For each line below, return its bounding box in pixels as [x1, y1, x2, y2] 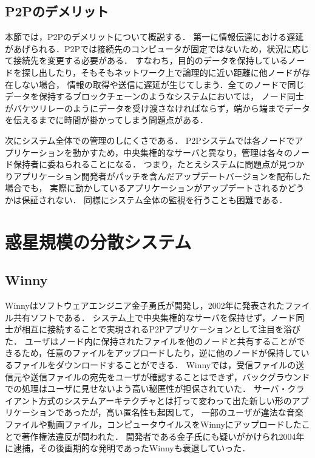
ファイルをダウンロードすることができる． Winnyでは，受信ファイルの [13, 359, 296, 371]
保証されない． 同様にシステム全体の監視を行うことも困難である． [21, 193, 288, 206]
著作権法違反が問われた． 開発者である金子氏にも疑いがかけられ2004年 [21, 429, 305, 442]
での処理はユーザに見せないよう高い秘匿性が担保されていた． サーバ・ [5, 382, 288, 395]
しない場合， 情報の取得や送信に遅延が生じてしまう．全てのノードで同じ [13, 78, 305, 90]
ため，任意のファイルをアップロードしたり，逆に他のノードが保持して [21, 346, 301, 359]
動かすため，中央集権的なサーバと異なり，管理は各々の [72, 146, 293, 158]
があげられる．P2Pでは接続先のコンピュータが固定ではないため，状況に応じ [5, 42, 310, 55]
